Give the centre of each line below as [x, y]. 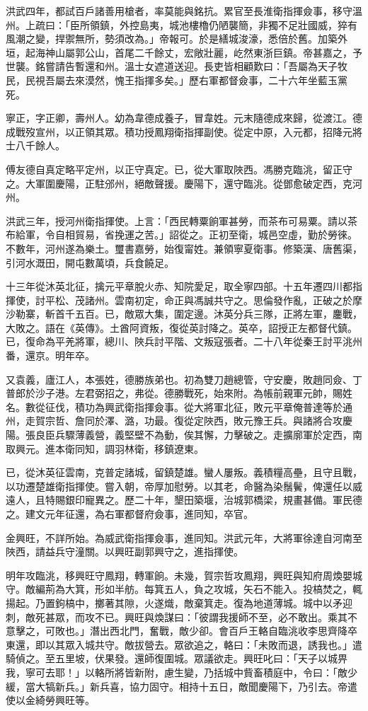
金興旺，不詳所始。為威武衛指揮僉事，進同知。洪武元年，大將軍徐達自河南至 [184, 537]
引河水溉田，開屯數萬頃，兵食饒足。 [90, 262]
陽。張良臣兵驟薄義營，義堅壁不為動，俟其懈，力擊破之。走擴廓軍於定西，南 [184, 435]
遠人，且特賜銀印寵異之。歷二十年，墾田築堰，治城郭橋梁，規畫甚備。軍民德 [184, 500]
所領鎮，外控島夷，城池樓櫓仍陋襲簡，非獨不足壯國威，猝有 [218, 24]
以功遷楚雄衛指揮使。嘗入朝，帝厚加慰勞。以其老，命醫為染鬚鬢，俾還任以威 [184, 486]
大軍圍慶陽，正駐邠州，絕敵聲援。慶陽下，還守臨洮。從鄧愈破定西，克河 [194, 183]
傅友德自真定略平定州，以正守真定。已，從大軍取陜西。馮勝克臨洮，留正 [174, 169]
